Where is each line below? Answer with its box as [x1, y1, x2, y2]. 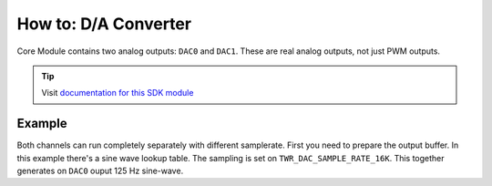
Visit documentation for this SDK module [41, 88, 194, 98]
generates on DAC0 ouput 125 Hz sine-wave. [16, 165, 184, 177]
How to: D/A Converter [16, 14, 191, 34]
